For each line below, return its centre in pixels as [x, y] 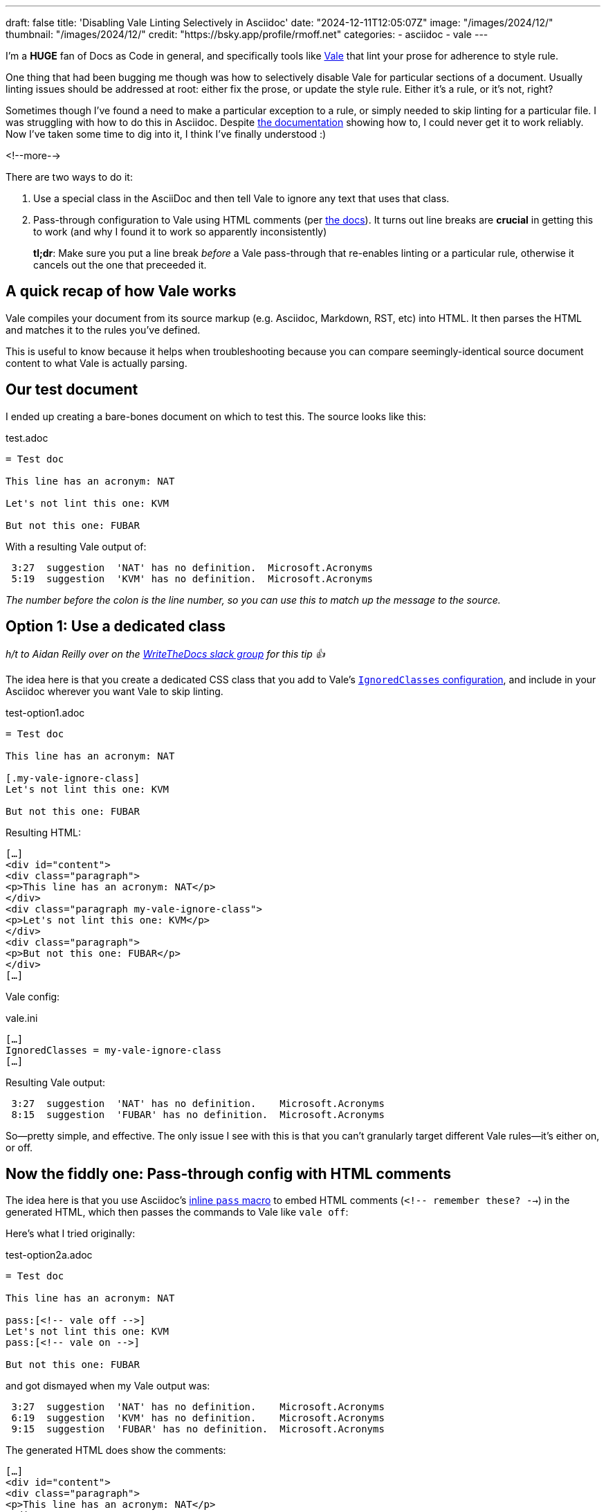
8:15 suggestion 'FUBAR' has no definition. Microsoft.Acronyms [198, 1114]
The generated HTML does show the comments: [116, 1450]
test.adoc [27, 438]
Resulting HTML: [44, 832]
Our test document [72, 390]
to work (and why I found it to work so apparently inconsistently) [180, 232]
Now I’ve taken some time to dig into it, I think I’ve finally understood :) [166, 134]
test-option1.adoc [45, 712]
